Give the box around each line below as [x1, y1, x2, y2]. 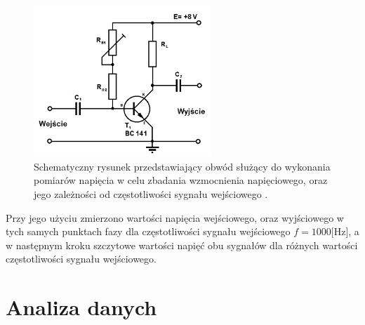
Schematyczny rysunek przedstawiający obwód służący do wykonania [34, 159, 331, 173]
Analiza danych [6, 293, 157, 321]
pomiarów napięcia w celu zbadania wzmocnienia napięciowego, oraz [34, 173, 328, 187]
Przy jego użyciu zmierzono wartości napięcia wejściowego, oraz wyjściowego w [6, 210, 344, 225]
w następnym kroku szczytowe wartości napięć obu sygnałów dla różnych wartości [6, 237, 358, 252]
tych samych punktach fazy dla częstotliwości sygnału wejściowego [6, 224, 291, 239]
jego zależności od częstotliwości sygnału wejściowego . [34, 187, 268, 201]
